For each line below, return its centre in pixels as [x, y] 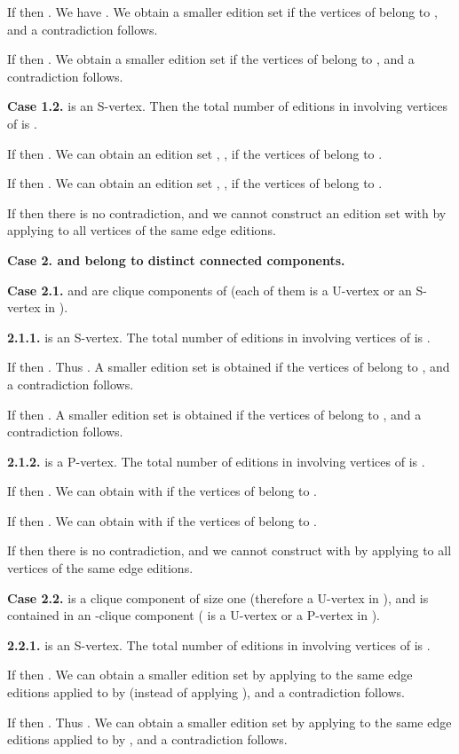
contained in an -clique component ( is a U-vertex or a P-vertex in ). [194, 615]
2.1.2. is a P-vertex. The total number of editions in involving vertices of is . [216, 461]
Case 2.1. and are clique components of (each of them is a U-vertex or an [210, 290]
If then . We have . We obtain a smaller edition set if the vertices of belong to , [222, 12]
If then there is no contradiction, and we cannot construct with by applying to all [229, 550]
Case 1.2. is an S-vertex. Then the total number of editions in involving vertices [227, 106]
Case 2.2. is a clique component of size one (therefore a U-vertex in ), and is [218, 597]
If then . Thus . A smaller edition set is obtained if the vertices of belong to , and [229, 367]
